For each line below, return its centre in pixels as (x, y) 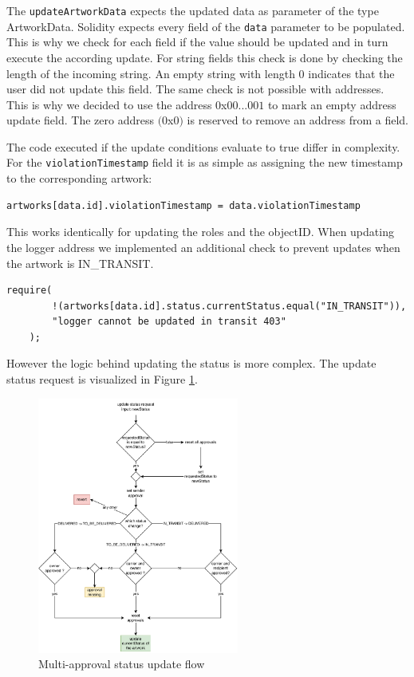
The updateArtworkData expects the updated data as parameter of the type (193, 10)
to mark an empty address (332, 104)
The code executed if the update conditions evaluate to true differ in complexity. (203, 146)
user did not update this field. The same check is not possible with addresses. (195, 89)
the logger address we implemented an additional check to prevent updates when (203, 247)
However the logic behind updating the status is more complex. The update (191, 363)
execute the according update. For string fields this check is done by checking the (205, 57)
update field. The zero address (80, 120)
